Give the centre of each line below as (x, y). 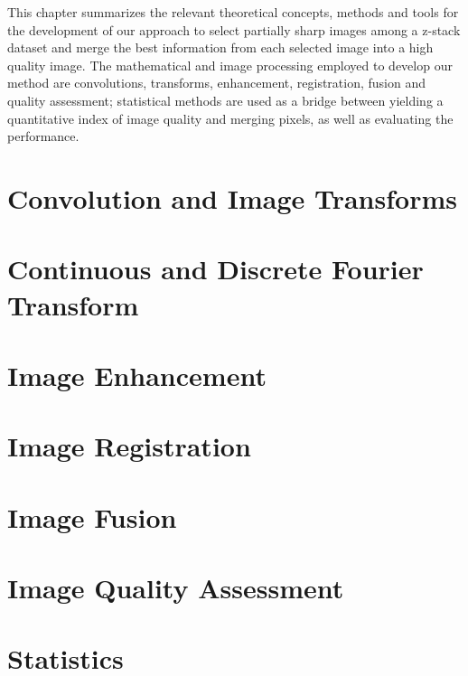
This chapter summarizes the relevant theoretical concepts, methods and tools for (233, 12)
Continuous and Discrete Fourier (215, 269)
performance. (43, 136)
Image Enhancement (137, 375)
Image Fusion (92, 516)
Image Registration (129, 446)
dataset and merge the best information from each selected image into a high (220, 47)
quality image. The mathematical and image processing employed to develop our (230, 65)
